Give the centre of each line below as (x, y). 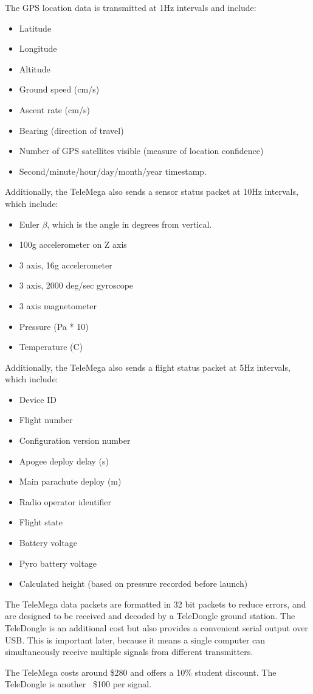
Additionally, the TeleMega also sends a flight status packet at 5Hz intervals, (148, 367)
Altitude (35, 68)
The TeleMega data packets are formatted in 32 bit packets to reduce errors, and (156, 604)
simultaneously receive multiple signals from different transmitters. (129, 652)
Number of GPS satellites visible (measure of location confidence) (141, 151)
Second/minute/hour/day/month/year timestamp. (113, 171)
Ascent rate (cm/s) (54, 109)
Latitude (35, 28)
